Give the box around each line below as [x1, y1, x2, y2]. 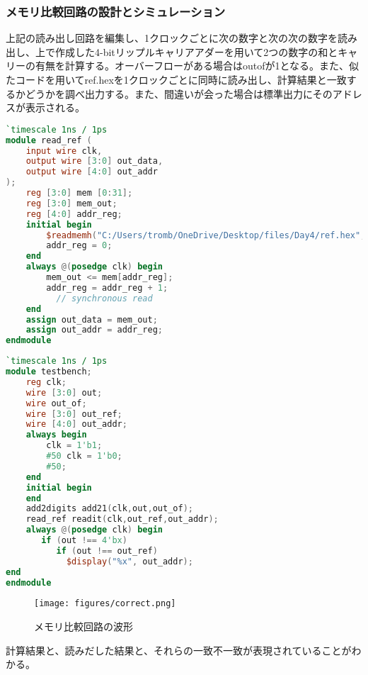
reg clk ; [25, 376, 67, 387]
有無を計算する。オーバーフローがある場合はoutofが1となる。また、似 [35, 58, 360, 73]
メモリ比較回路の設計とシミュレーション [6, 2, 226, 20]
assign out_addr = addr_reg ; [25, 325, 163, 335]
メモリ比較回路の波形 [34, 619, 133, 634]
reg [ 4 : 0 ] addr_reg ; [25, 208, 122, 219]
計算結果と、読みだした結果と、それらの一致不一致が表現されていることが [6, 642, 352, 657]
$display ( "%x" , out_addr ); [66, 556, 193, 567]
